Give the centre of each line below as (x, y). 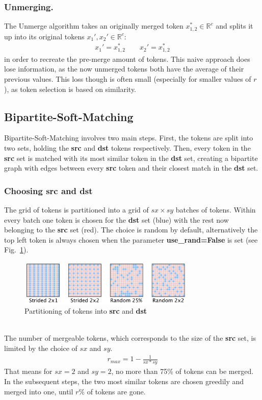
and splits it (234, 26)
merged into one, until (39, 391)
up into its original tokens (44, 36)
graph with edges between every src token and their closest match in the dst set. (131, 168)
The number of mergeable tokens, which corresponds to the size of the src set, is (130, 338)
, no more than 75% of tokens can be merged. (182, 371)
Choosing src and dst (48, 190)
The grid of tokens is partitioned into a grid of (76, 209)
